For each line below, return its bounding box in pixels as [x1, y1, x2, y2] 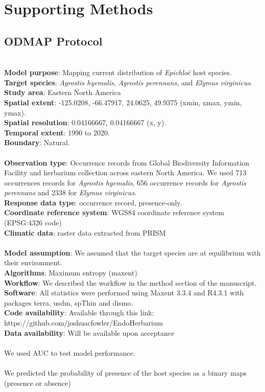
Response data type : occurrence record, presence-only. [4, 197, 182, 207]
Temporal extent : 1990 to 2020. [4, 127, 110, 137]
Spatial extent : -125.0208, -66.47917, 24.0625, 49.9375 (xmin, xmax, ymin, [4, 97, 242, 107]
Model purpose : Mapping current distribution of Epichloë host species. [4, 67, 232, 78]
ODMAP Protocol [4, 33, 103, 49]
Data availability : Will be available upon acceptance [4, 327, 175, 338]
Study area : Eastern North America [4, 87, 121, 98]
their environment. [4, 257, 62, 268]
